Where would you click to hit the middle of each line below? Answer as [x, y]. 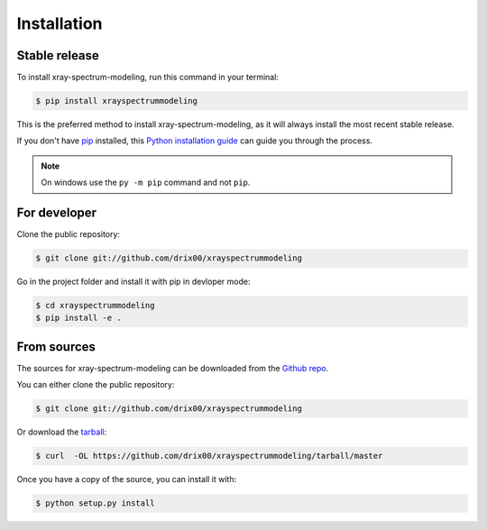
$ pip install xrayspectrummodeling [117, 101]
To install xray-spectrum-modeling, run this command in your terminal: [148, 78]
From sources [56, 347]
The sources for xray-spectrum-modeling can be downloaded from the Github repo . [173, 368]
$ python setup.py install [95, 503]
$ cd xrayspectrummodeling [95, 306]
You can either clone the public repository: [96, 385]
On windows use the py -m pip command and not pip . [146, 183]
